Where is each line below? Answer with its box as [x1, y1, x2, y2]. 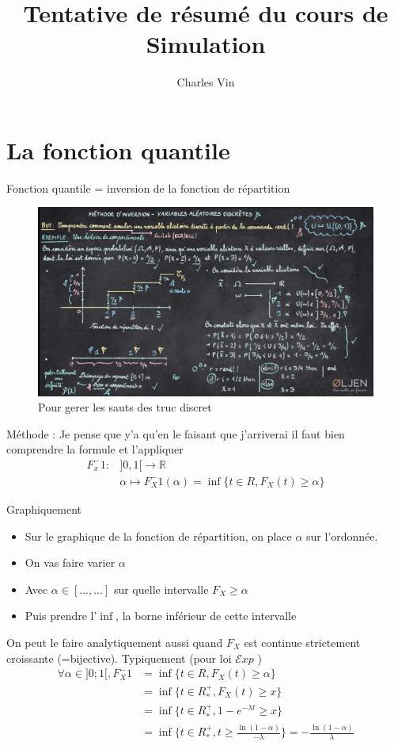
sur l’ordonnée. [306, 527, 378, 544]
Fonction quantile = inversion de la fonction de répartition [6, 179, 290, 196]
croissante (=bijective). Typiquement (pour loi [6, 649, 232, 666]
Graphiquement [6, 500, 82, 517]
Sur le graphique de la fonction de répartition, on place [25, 527, 292, 544]
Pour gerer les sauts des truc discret [38, 399, 212, 415]
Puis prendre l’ [25, 607, 97, 624]
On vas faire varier [25, 554, 116, 571]
